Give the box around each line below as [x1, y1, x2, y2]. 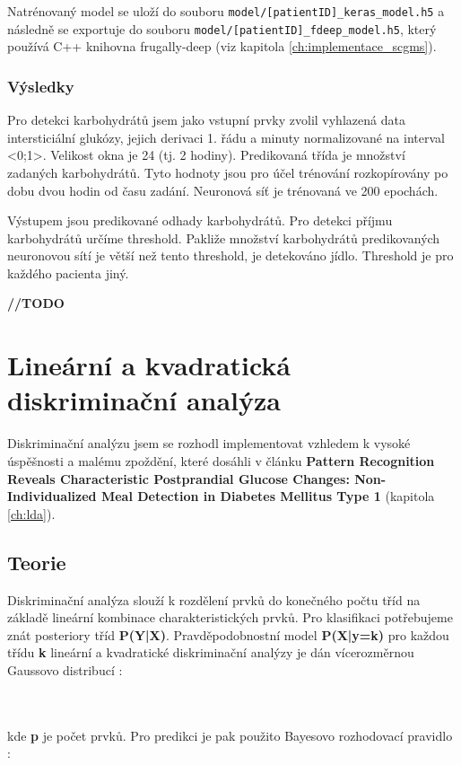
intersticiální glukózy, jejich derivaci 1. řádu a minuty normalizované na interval [7, 127, 445, 146]
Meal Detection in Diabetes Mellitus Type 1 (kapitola [100, 487, 435, 506]
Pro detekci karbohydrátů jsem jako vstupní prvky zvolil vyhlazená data [7, 110, 405, 129]
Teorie [7, 548, 66, 576]
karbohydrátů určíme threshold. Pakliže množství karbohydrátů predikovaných [7, 228, 440, 247]
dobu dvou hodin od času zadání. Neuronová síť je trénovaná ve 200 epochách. [7, 180, 439, 199]
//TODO [7, 294, 65, 312]
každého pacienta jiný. [7, 263, 129, 282]
